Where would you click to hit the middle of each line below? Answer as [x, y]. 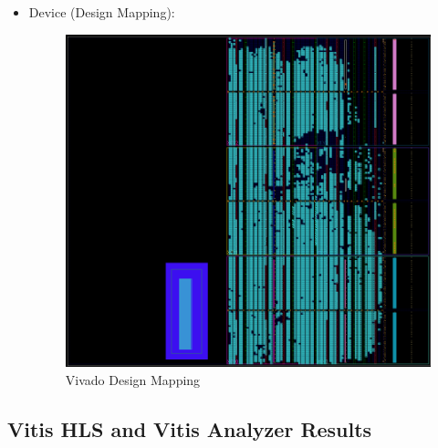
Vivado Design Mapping [133, 379]
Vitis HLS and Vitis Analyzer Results [190, 428]
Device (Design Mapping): [102, 12]
